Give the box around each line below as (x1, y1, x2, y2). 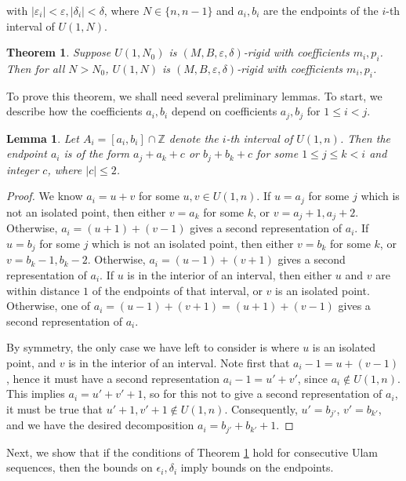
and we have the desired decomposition (6, 417, 194, 433)
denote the (169, 129, 219, 146)
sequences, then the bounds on (6, 459, 153, 476)
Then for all (6, 60, 65, 76)
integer (6, 161, 39, 177)
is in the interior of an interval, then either (127, 267, 332, 283)
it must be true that (6, 400, 103, 417)
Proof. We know (6, 188, 83, 204)
